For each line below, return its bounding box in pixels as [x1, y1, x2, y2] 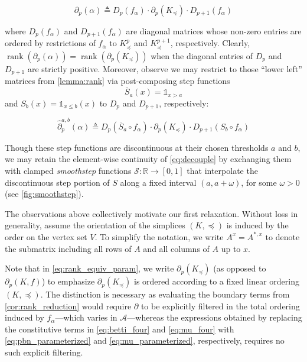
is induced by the [226, 219, 289, 231]
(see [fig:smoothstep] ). [5, 188, 84, 200]
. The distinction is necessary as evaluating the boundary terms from [40, 288, 290, 300]
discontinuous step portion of [5, 176, 110, 188]
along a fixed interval [120, 176, 197, 188]
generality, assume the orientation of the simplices [5, 219, 185, 231]
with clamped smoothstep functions [5, 164, 132, 176]
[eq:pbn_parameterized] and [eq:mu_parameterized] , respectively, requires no [5, 334, 285, 347]
